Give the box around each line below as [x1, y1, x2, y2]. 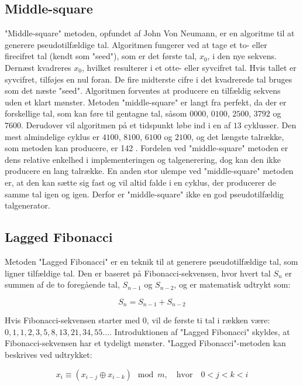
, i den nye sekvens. [207, 50, 277, 62]
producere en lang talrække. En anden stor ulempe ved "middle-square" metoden [5, 165, 294, 177]
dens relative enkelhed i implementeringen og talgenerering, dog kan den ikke [5, 153, 281, 165]
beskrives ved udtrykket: [5, 348, 92, 360]
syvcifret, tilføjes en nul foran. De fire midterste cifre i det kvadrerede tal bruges [5, 73, 292, 85]
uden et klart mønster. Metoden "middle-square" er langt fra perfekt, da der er [5, 95, 287, 108]
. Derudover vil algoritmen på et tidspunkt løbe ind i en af [21, 118, 231, 131]
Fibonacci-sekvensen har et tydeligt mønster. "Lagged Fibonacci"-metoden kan [5, 337, 286, 349]
